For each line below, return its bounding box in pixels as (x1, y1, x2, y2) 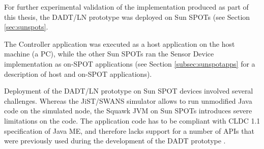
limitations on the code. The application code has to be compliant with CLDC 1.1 (4, 115, 260, 126)
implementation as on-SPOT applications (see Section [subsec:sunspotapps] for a (4, 58, 255, 69)
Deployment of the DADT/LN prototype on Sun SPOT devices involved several (4, 85, 253, 96)
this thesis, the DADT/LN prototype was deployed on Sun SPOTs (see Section (4, 11, 250, 22)
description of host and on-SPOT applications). (4, 68, 152, 79)
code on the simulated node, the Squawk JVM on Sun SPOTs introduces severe (4, 105, 252, 116)
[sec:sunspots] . (4, 21, 48, 32)
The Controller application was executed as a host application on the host (4, 38, 235, 49)
